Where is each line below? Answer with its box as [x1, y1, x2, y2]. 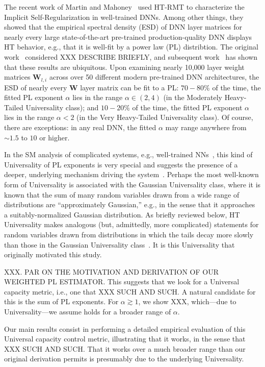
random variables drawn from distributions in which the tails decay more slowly [4, 229, 254, 239]
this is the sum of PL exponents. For [4, 296, 119, 307]
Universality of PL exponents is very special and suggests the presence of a [4, 159, 238, 169]
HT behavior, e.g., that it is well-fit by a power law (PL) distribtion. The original [4, 41, 258, 52]
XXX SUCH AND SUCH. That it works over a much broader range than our [4, 343, 246, 354]
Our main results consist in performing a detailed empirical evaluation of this [4, 323, 246, 334]
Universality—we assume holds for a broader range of [4, 306, 171, 317]
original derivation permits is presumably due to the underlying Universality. [4, 353, 244, 364]
